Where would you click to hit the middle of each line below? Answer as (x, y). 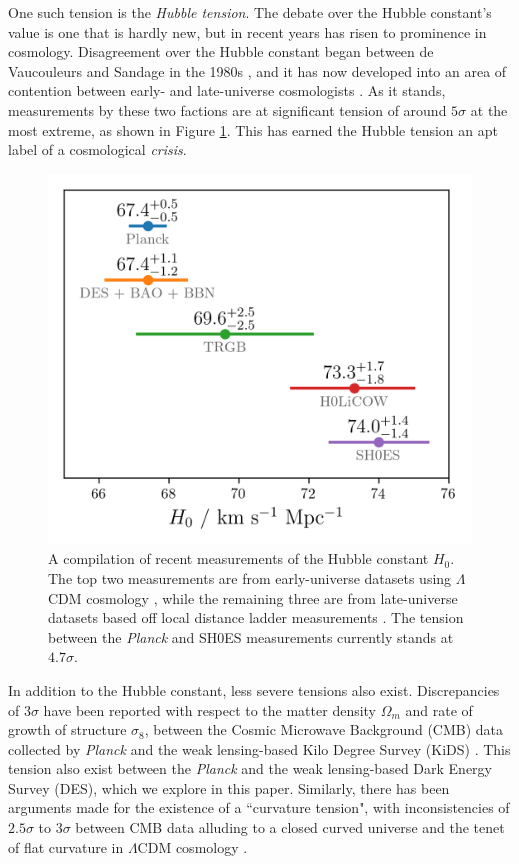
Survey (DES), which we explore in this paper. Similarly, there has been (229, 787)
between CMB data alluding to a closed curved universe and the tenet (290, 827)
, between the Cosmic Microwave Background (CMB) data (324, 729)
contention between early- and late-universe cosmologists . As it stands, (227, 90)
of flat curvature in (66, 846)
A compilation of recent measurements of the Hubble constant (238, 558)
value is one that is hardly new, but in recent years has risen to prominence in (247, 31)
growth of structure (67, 729)
